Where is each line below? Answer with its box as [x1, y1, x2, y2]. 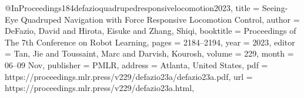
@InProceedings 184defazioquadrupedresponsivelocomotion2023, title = [5, 2, 260, 13]
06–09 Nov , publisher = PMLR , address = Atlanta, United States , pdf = [5, 58, 268, 71]
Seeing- [262, 2, 288, 13]
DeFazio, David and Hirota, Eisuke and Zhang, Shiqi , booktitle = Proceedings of [5, 24, 296, 37]
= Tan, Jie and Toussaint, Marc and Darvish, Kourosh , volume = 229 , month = [5, 47, 294, 60]
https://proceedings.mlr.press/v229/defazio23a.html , [5, 82, 195, 94]
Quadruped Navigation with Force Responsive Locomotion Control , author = [21, 13, 300, 25]
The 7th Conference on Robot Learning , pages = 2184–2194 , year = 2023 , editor [5, 36, 295, 48]
